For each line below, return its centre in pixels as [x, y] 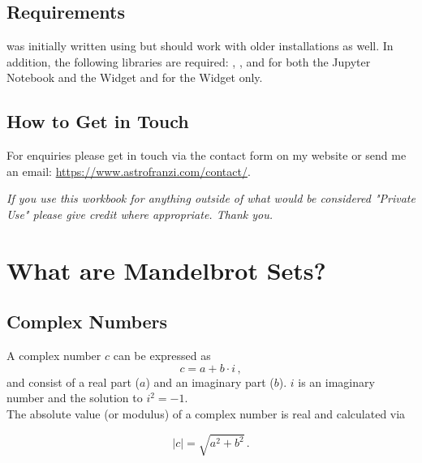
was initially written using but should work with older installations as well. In [200, 46]
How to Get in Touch [98, 121]
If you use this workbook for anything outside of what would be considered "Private [211, 198]
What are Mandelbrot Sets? [166, 270]
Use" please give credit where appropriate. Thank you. [140, 214]
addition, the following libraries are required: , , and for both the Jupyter [189, 61]
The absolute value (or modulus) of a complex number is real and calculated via [206, 413]
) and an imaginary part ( [210, 382]
